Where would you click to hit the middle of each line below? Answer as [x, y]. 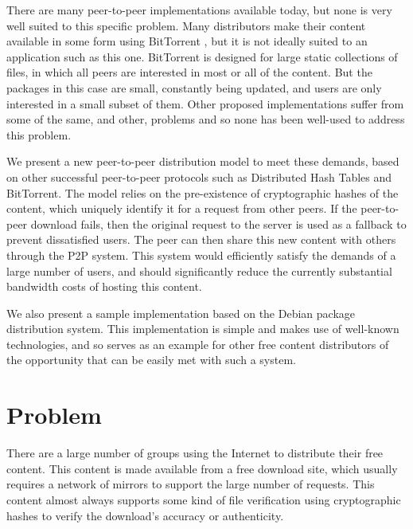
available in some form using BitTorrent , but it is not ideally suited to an [187, 41]
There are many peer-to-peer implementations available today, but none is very [199, 10]
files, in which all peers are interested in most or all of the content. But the [189, 72]
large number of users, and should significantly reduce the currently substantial [199, 270]
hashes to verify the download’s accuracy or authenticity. [145, 515]
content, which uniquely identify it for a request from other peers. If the [182, 208]
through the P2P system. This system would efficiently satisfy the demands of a [201, 255]
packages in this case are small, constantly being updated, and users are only [194, 87]
